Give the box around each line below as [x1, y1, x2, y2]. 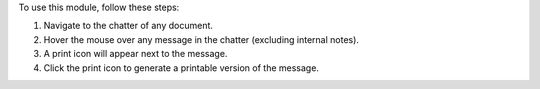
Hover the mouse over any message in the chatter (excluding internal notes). [43, 33, 360, 45]
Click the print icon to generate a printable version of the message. [43, 61, 320, 74]
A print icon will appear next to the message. [43, 48, 228, 60]
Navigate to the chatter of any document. [43, 20, 214, 32]
